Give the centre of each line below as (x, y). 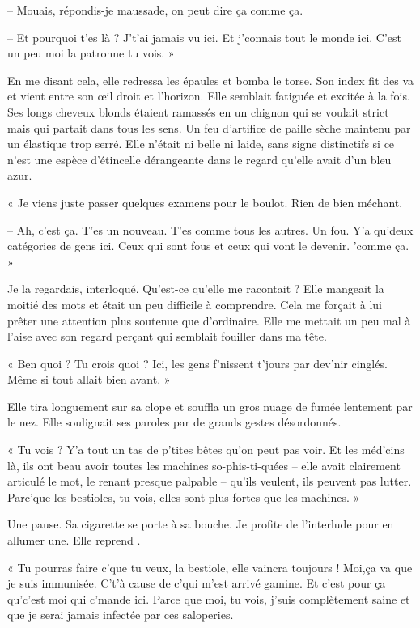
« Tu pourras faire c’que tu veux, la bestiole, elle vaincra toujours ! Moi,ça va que (210, 567)
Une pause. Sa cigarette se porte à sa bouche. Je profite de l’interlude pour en (201, 524)
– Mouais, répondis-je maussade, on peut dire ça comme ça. (155, 10)
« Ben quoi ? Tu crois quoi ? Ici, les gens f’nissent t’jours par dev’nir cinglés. (197, 363)
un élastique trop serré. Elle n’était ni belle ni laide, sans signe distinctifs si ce (201, 144)
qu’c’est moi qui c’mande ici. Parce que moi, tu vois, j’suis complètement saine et (209, 598)
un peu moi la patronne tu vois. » (91, 53)
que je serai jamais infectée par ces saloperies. (121, 615)
